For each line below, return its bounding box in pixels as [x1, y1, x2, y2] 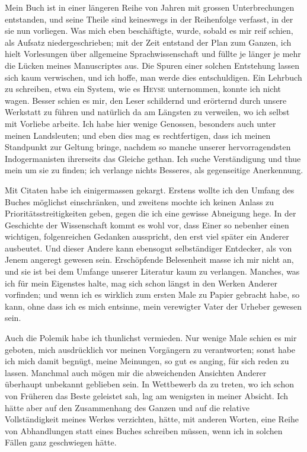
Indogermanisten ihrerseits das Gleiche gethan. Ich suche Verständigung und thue [5, 152, 301, 164]
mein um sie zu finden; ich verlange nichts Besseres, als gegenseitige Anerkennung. [5, 164, 303, 176]
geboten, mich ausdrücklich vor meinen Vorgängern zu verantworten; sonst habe [5, 343, 296, 355]
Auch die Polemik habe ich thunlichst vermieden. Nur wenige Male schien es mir [5, 332, 297, 344]
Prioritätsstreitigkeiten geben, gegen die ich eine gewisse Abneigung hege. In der [5, 207, 296, 219]
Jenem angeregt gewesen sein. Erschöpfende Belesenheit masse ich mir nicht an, [5, 253, 294, 266]
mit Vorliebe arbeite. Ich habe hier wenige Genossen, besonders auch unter [5, 117, 276, 129]
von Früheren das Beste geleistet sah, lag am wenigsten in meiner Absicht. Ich [5, 390, 289, 402]
